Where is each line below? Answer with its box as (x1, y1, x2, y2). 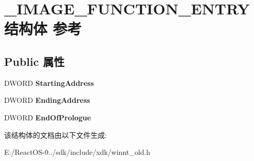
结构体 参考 (4, 18, 82, 39)
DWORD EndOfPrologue (4, 112, 91, 122)
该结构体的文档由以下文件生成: (4, 129, 107, 140)
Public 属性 (4, 53, 65, 69)
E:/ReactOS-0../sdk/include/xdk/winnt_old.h (4, 147, 151, 157)
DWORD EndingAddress (4, 95, 90, 105)
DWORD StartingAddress (4, 77, 94, 88)
